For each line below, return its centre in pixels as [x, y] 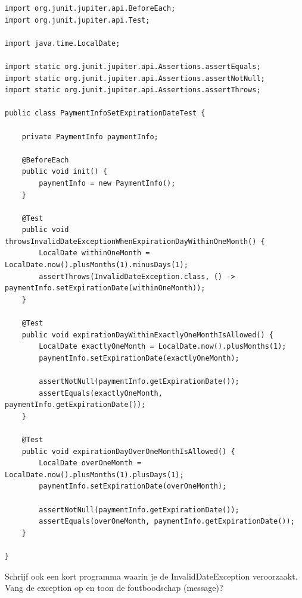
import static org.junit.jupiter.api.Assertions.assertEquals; [133, 66]
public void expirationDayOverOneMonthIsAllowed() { [128, 451]
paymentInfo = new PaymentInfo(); [107, 183]
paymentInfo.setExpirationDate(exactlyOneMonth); [139, 358]
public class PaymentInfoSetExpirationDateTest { [105, 113]
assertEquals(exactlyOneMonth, [101, 393]
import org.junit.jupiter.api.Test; [77, 20]
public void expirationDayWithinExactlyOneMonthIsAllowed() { [148, 335]
